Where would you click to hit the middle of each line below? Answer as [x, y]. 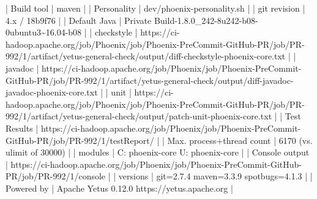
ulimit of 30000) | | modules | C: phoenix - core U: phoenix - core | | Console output [158, 152]
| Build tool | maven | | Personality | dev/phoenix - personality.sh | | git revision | [155, 8]
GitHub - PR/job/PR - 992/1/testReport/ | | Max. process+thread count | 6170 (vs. [159, 140]
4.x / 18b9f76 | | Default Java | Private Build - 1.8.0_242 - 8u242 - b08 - [132, 20]
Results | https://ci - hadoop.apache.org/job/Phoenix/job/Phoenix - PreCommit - [153, 128]
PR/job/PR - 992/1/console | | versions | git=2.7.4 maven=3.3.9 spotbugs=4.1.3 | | [159, 176]
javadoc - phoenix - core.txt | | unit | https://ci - [90, 92]
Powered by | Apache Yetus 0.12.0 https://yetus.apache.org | [119, 188]
